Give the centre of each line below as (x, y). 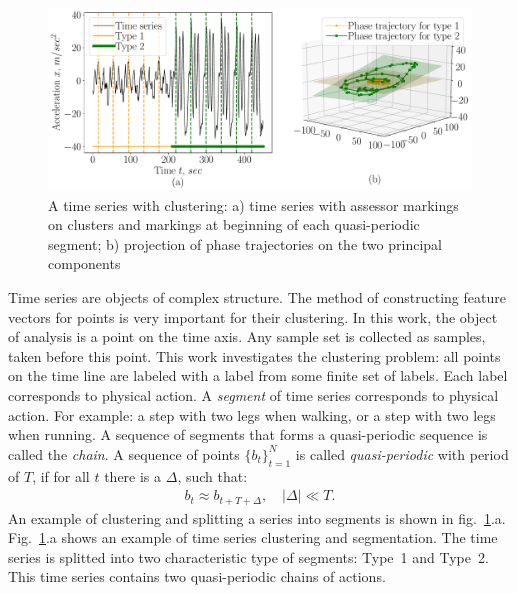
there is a (133, 475)
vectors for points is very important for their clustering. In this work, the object (253, 316)
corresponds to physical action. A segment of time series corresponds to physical (253, 394)
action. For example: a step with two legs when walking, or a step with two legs (252, 414)
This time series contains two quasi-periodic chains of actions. (197, 576)
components (84, 263)
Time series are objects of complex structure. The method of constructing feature (257, 296)
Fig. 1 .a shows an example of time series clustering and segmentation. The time (253, 537)
